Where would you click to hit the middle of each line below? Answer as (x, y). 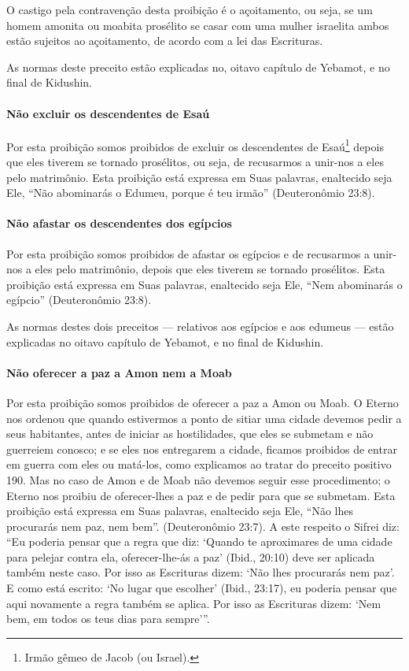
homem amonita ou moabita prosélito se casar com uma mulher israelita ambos (198, 25)
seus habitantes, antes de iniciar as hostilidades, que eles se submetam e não (190, 434)
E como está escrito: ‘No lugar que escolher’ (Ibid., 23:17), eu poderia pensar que (202, 588)
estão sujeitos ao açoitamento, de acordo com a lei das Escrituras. (165, 41)
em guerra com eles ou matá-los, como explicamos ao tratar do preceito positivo (199, 464)
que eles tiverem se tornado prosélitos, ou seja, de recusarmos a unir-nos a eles (195, 162)
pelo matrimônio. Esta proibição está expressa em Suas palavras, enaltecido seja (199, 177)
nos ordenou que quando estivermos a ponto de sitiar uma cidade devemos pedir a (204, 418)
